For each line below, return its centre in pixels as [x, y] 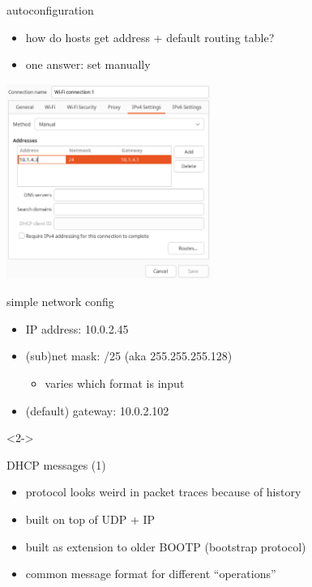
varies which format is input [115, 383]
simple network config [60, 302]
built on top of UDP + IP [90, 519]
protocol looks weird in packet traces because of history [163, 492]
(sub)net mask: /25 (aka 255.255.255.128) [129, 356]
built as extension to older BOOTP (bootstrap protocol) [166, 546]
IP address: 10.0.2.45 [77, 328]
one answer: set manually [88, 64]
